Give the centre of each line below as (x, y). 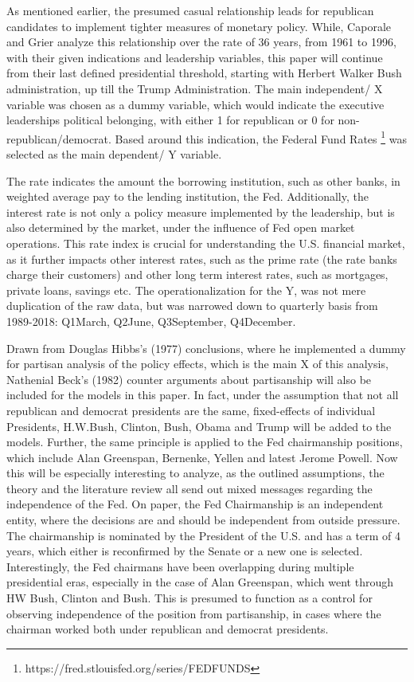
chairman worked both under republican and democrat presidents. (168, 629)
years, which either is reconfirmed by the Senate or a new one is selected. (185, 551)
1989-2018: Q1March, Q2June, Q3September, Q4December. (151, 321)
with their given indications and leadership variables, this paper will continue (195, 57)
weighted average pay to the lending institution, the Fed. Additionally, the (187, 196)
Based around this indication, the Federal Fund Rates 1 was (261, 137)
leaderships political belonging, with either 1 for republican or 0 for (170, 120)
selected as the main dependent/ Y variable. (114, 154)
